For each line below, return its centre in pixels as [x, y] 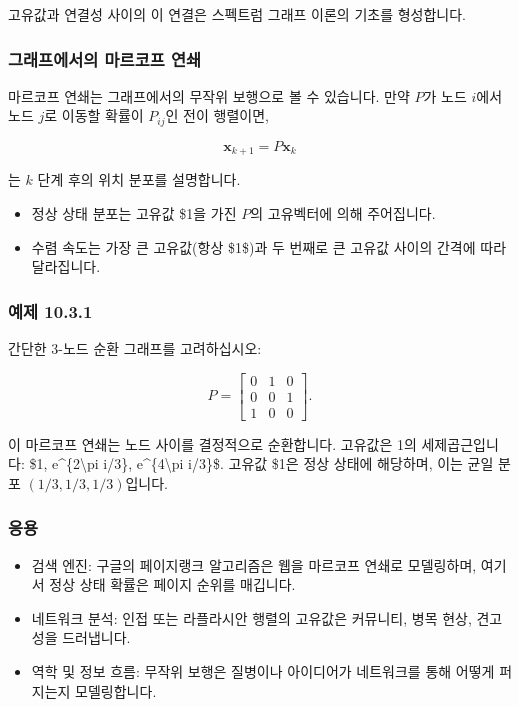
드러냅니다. [96, 637]
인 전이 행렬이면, [217, 115]
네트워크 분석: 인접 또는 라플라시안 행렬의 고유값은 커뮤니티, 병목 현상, [251, 617]
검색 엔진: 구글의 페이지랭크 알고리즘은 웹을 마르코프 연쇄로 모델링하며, [254, 564]
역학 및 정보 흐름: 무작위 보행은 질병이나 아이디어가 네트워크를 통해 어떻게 [263, 670]
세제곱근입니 [460, 443]
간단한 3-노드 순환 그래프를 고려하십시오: [135, 347]
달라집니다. [66, 266]
